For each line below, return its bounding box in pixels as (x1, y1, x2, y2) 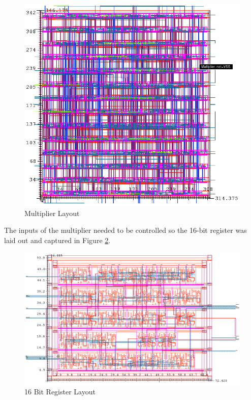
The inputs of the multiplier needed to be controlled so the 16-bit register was (4, 225, 247, 235)
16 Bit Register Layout (24, 386, 96, 396)
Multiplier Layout (24, 207, 80, 218)
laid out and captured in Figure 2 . (4, 234, 111, 245)
